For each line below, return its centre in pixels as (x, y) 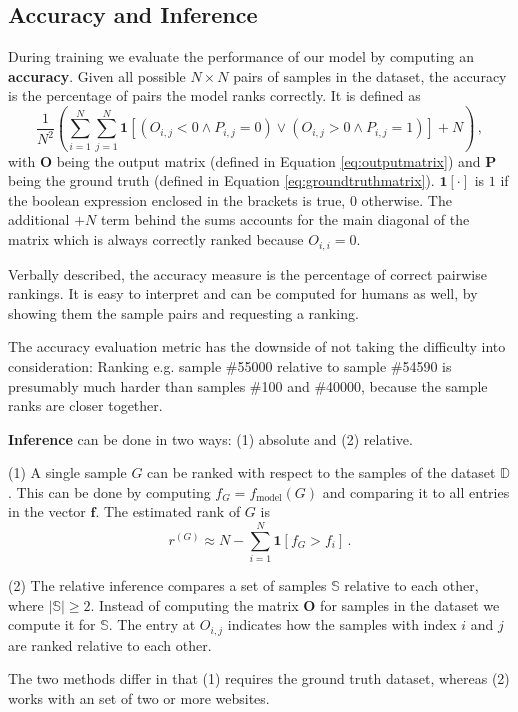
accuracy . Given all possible (97, 75)
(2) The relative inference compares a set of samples (167, 585)
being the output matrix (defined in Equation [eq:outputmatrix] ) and (268, 160)
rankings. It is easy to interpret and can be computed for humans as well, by (243, 293)
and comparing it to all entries (416, 491)
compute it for (52, 624)
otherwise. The (406, 199)
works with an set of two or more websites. (139, 698)
